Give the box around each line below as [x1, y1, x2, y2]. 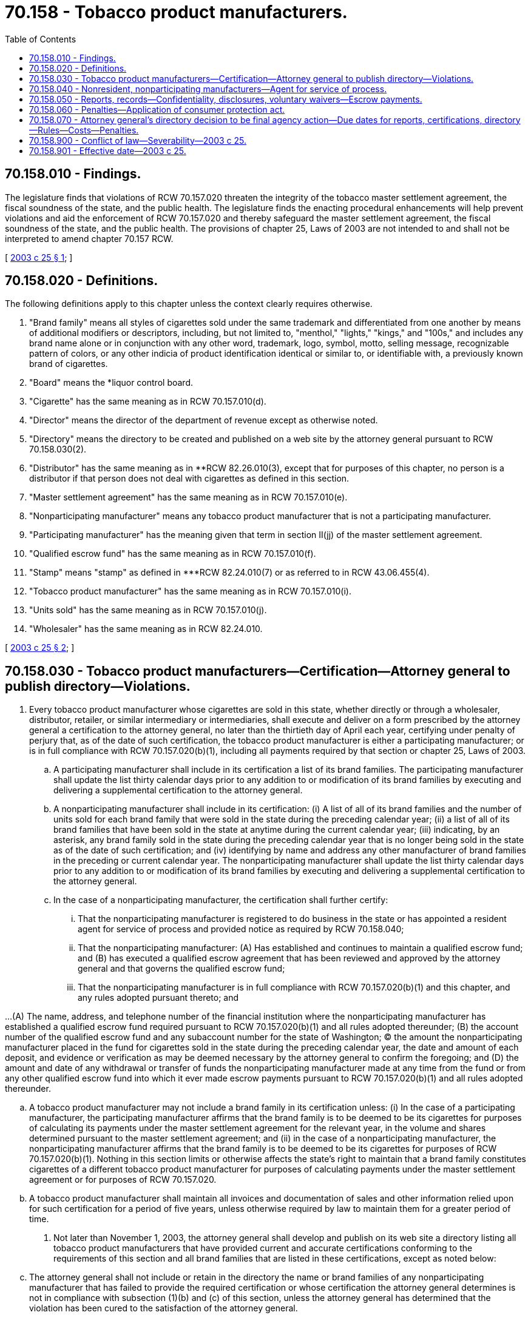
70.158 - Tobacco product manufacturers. [5, 2, 348, 22]
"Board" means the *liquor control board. [29, 377, 193, 388]
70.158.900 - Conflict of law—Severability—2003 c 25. [29, 135, 246, 146]
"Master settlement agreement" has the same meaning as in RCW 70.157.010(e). [29, 492, 348, 503]
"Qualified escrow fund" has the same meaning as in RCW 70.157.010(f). [29, 548, 316, 559]
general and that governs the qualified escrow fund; [78, 963, 285, 974]
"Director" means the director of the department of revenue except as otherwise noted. [29, 415, 378, 426]
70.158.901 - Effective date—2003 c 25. [29, 145, 186, 156]
